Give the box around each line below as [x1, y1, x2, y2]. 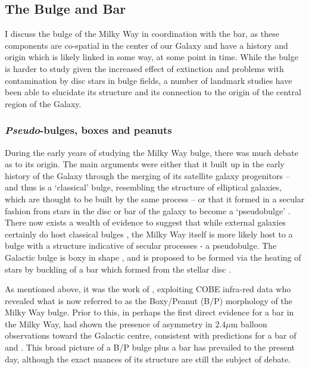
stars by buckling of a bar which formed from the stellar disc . [5, 262, 232, 275]
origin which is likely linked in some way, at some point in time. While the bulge [5, 51, 298, 63]
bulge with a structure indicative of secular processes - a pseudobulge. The [5, 239, 277, 252]
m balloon [230, 317, 267, 330]
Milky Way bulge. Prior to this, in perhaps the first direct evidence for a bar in [5, 306, 294, 318]
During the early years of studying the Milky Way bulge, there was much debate [5, 146, 298, 158]
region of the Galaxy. [5, 97, 82, 110]
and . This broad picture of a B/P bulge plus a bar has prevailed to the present [5, 341, 295, 354]
